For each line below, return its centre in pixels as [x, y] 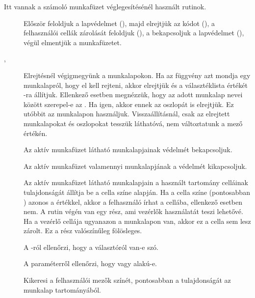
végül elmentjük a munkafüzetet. [73, 42]
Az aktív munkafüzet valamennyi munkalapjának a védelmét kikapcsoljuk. [135, 166]
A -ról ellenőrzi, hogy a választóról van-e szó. [91, 247]
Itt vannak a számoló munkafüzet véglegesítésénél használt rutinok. [105, 6]
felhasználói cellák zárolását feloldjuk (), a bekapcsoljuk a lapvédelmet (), [134, 33]
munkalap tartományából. [62, 289]
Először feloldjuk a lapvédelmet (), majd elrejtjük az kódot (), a [119, 23]
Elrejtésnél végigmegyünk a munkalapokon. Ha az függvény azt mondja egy [137, 75]
